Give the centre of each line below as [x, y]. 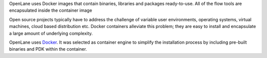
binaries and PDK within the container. [48, 49]
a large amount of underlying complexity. [51, 33]
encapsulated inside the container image [51, 10]
